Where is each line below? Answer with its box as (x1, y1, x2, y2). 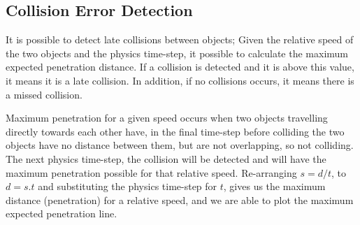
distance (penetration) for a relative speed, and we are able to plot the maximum (6, 192, 354, 207)
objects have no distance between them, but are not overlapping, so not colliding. (6, 138, 354, 152)
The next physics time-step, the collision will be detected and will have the (6, 151, 326, 166)
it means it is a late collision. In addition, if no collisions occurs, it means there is (6, 73, 354, 87)
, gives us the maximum (223, 179, 326, 194)
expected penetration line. (6, 206, 117, 221)
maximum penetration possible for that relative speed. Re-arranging (6, 165, 297, 180)
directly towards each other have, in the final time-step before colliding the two (6, 124, 345, 138)
